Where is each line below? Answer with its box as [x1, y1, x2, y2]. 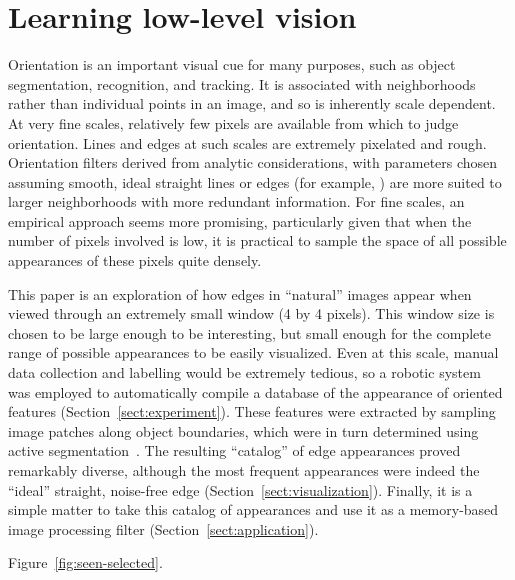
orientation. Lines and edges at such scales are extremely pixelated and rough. [8, 132, 487, 153]
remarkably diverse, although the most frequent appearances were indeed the [8, 460, 480, 480]
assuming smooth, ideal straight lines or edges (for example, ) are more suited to [8, 171, 502, 192]
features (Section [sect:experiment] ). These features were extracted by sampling [8, 401, 496, 422]
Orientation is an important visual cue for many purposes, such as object [8, 54, 456, 75]
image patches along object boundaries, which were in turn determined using [8, 420, 479, 441]
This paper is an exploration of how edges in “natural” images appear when [8, 283, 472, 304]
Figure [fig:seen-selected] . [8, 552, 163, 573]
